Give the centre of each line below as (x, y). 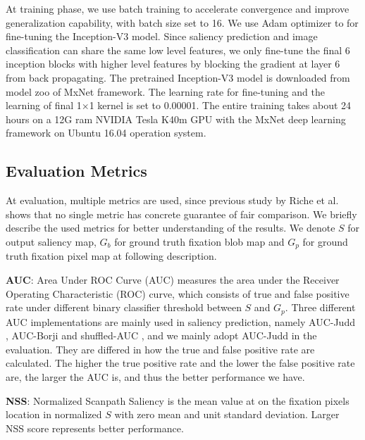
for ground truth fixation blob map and (199, 241)
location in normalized (54, 414)
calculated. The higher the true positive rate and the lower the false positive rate (180, 363)
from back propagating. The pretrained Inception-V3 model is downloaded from (178, 77)
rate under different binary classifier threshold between (124, 307)
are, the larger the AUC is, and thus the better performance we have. (155, 376)
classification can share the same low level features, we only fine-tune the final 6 (178, 50)
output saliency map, (51, 241)
